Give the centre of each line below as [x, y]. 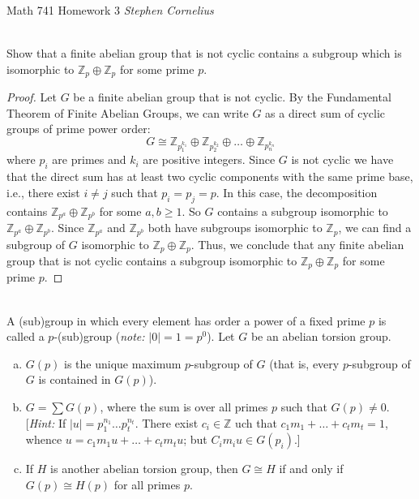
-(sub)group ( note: [99, 336]
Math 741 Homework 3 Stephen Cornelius [110, 10]
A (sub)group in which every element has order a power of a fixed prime [186, 320]
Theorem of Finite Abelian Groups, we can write [128, 112]
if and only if [311, 469]
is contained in [75, 379]
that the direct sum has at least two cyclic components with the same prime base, [210, 176]
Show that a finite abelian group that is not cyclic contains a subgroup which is [204, 53]
